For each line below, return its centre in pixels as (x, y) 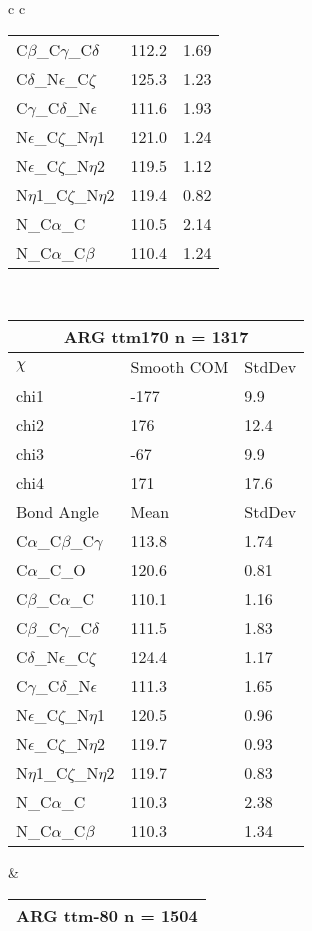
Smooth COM (179, 367)
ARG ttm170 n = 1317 (156, 337)
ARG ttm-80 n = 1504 (107, 915)
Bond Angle (57, 512)
